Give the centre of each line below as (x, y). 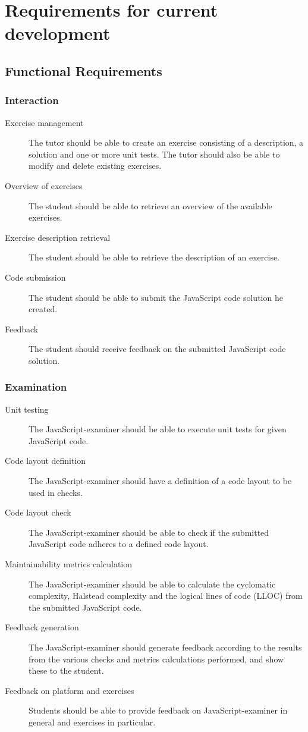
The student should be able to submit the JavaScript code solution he (156, 297)
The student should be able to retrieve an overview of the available (150, 205)
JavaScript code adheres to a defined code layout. (119, 544)
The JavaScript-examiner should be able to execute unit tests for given (158, 429)
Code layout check (38, 512)
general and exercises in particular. (92, 722)
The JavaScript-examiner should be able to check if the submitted (149, 532)
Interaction (32, 100)
